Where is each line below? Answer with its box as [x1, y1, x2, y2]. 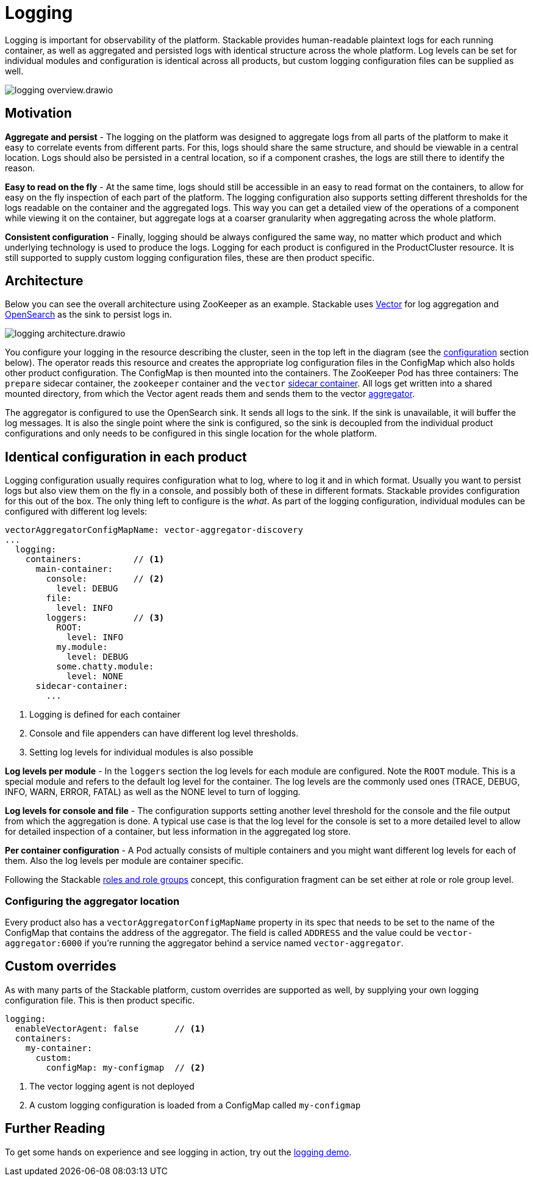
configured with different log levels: [5, 506, 148, 517]
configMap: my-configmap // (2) [46, 1062, 206, 1072]
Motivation [5, 105, 72, 121]
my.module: [56, 642, 108, 652]
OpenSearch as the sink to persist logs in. [5, 309, 172, 320]
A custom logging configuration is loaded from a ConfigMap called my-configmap [29, 1099, 361, 1110]
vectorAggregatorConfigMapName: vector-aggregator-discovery [5, 525, 303, 535]
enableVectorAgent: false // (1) [15, 1023, 206, 1033]
